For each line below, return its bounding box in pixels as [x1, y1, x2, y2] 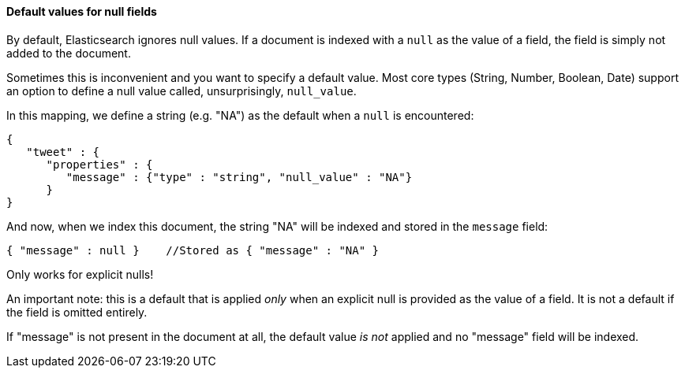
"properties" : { [46, 157, 153, 171]
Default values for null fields [6, 5, 157, 18]
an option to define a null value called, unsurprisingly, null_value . [6, 83, 357, 98]
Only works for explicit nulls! [6, 267, 154, 281]
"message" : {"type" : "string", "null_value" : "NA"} [66, 170, 413, 183]
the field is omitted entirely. [6, 305, 148, 319]
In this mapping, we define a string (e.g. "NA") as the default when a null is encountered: [6, 108, 474, 122]
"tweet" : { [26, 145, 100, 158]
